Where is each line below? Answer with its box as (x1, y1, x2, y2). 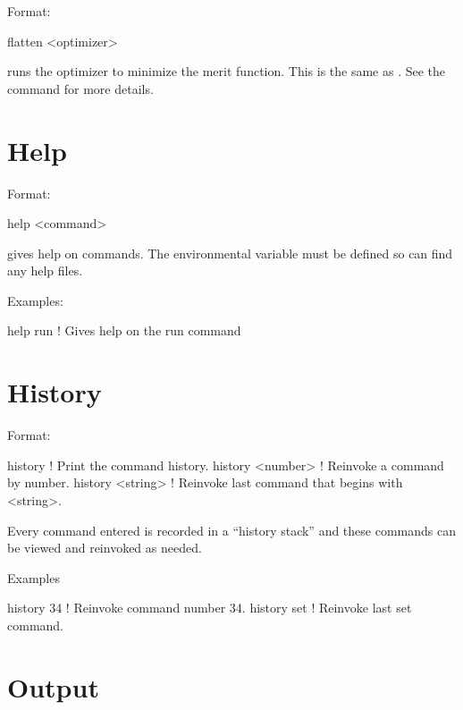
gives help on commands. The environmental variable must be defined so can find (7, 243, 453, 262)
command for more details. (7, 79, 154, 97)
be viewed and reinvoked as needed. (7, 538, 202, 557)
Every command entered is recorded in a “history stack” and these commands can (7, 520, 456, 539)
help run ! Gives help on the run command (7, 321, 241, 340)
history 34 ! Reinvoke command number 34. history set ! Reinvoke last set (7, 598, 412, 617)
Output (7, 668, 99, 705)
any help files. (7, 261, 83, 280)
